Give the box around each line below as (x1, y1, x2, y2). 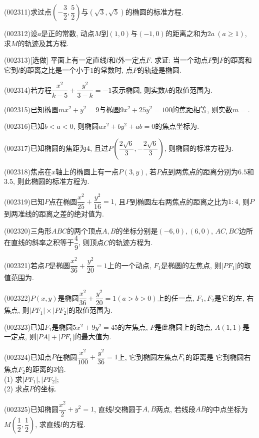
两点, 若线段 (156, 403, 195, 414)
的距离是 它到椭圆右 (185, 351, 251, 362)
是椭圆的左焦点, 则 (160, 260, 221, 270)
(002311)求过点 (4, 7, 51, 17)
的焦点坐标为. (155, 121, 199, 131)
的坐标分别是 (115, 225, 158, 236)
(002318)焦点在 (4, 166, 51, 176)
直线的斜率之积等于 (10, 237, 74, 248)
